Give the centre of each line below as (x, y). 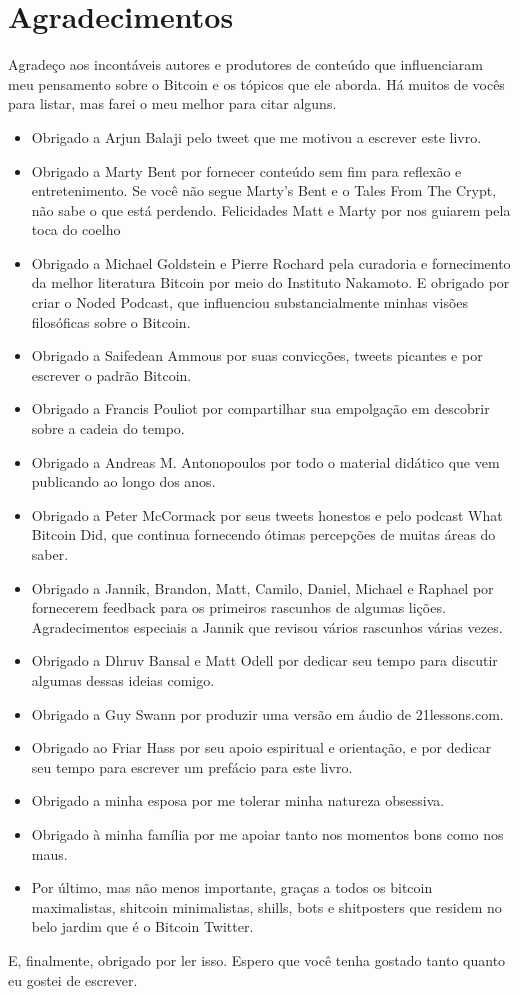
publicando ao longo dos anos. (123, 481)
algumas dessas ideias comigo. (123, 679)
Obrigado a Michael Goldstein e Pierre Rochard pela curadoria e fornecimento (271, 262)
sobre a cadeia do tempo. (108, 428)
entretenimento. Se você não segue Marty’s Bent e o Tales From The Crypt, (264, 190)
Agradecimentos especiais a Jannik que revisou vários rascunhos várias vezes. (267, 626)
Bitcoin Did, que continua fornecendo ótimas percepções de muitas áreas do (263, 534)
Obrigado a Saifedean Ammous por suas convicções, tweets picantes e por (257, 355)
